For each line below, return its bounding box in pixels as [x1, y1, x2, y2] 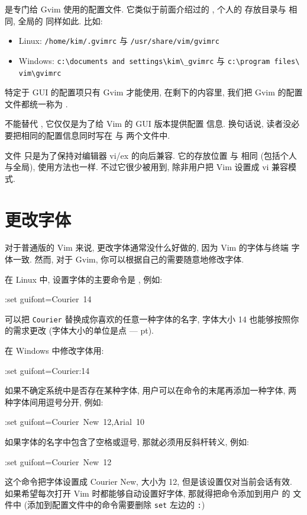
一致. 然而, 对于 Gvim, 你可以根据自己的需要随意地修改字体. [12, 253, 244, 266]
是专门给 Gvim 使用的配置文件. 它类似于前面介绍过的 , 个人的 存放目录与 [5, 3, 286, 15]
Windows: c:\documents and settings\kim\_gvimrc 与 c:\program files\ [18, 54, 300, 66]
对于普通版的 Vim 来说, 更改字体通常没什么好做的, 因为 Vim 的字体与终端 [5, 241, 289, 254]
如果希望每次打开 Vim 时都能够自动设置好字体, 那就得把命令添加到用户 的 [5, 487, 290, 499]
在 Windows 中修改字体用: [5, 344, 104, 357]
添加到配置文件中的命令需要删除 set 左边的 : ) [27, 498, 205, 511]
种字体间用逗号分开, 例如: [5, 395, 104, 408]
